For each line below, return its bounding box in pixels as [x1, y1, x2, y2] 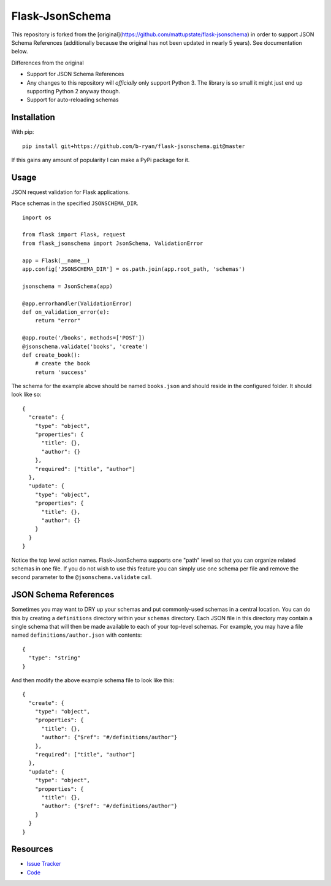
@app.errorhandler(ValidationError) [22, 300, 132, 307]
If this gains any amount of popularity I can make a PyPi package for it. [11, 156, 190, 163]
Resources [11, 844, 53, 855]
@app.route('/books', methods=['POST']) [22, 335, 145, 341]
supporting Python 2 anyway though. [26, 87, 121, 95]
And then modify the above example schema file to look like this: [11, 676, 175, 684]
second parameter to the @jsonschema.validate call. [11, 573, 152, 581]
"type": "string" [28, 655, 81, 661]
